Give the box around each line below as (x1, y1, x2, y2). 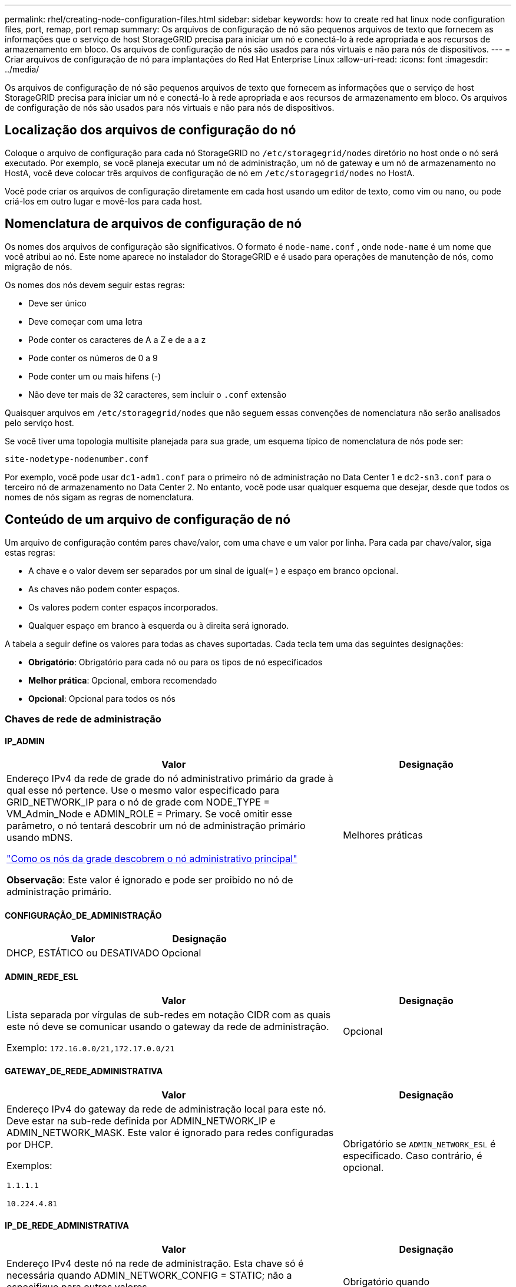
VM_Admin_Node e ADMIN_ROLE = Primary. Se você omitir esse (6, 808, 292, 820)
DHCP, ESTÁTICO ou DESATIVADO (6, 947, 160, 959)
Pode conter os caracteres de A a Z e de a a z (28, 334, 206, 345)
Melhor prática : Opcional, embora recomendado (28, 675, 217, 685)
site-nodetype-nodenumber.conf (5, 454, 149, 464)
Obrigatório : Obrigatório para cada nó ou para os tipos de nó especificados (28, 656, 323, 667)
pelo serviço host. (5, 417, 74, 428)
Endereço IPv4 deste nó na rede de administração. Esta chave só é (6, 1258, 304, 1269)
